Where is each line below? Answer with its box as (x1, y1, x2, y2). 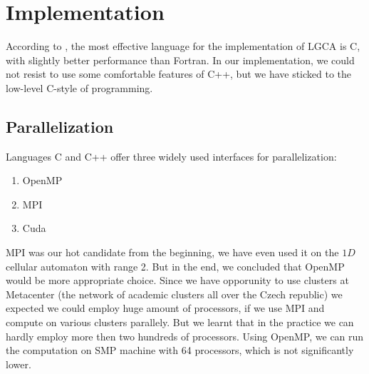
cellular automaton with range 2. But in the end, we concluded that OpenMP (6, 258, 345, 273)
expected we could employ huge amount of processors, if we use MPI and (6, 300, 325, 315)
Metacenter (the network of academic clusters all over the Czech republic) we (6, 286, 343, 301)
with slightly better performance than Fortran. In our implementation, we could (6, 52, 355, 67)
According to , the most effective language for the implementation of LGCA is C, (6, 39, 360, 54)
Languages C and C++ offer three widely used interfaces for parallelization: (6, 148, 337, 163)
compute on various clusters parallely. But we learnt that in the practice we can (6, 315, 354, 330)
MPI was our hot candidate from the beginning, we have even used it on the (6, 245, 339, 260)
